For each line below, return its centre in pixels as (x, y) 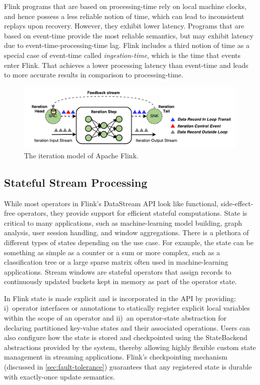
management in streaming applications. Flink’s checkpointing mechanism (116, 357)
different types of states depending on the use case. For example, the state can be (129, 242)
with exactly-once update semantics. (59, 376)
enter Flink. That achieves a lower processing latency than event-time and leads (126, 65)
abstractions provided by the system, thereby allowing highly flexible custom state (130, 347)
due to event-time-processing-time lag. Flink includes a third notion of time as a (127, 45)
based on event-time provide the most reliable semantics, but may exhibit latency (129, 35)
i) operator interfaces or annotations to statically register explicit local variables (127, 308)
